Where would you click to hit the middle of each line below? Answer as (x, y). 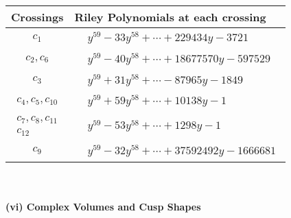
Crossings (37, 17)
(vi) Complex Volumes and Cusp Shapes (103, 207)
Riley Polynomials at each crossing (170, 17)
